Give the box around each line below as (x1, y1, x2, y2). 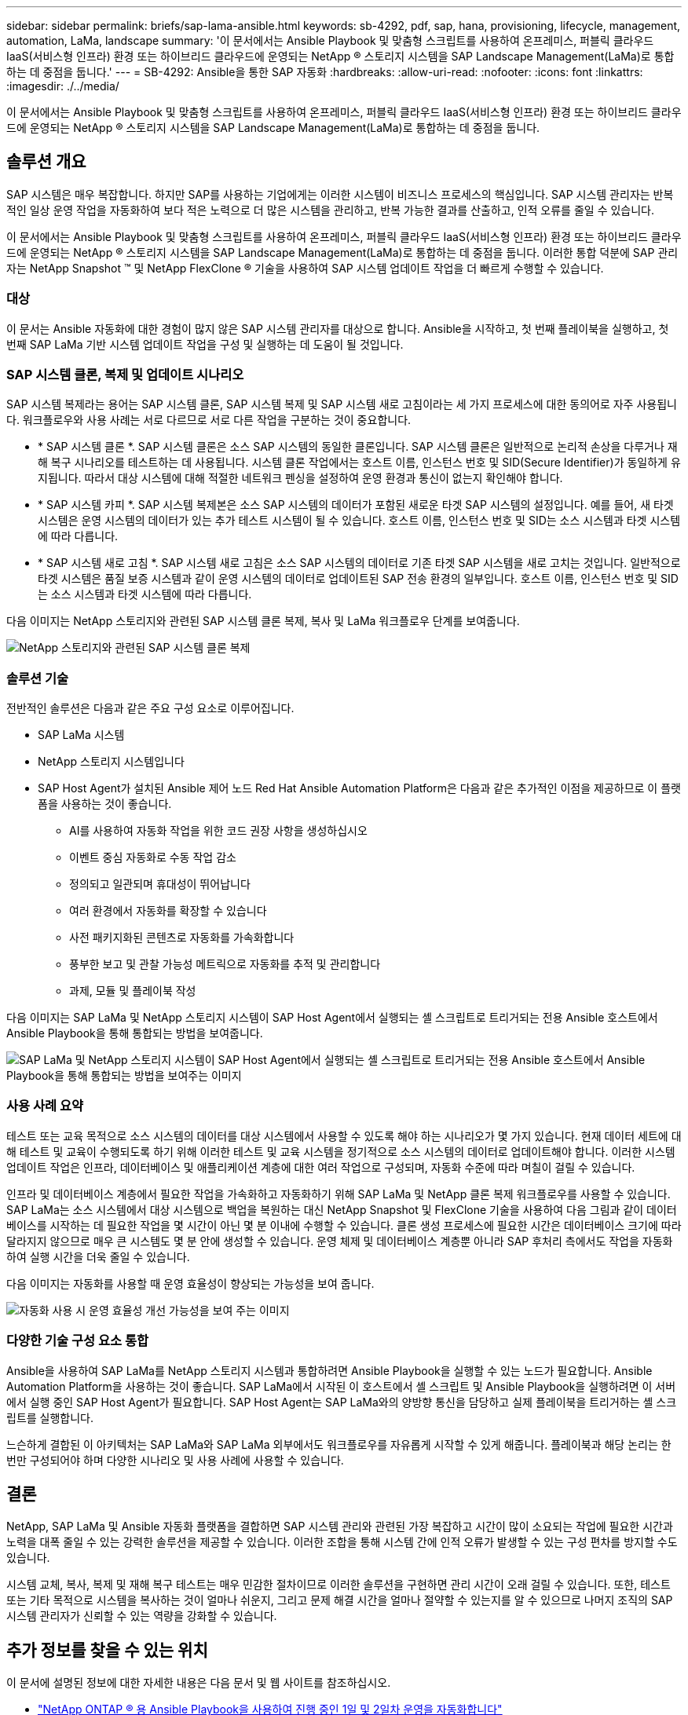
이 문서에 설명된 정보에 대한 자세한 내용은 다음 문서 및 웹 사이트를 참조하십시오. (6, 1676, 391, 1690)
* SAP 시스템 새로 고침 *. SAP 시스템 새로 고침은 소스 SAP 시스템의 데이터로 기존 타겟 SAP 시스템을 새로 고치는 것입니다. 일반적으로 (38, 556, 681, 570)
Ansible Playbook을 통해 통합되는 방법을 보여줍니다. (6, 1026, 263, 1040)
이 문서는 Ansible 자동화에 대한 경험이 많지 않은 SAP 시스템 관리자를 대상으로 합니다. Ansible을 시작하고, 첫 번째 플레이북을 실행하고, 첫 (6, 321, 669, 335)
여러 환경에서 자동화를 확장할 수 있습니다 (69, 904, 267, 918)
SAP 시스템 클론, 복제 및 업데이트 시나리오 (6, 366, 244, 382)
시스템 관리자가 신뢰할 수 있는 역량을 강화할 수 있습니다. (6, 1609, 277, 1623)
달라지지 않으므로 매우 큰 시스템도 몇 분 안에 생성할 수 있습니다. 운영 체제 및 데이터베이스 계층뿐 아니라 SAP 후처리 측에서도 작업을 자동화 (6, 1234, 673, 1248)
